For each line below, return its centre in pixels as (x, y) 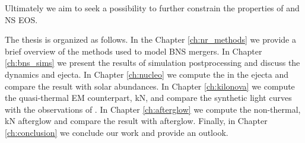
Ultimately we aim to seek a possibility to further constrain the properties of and (152, 8)
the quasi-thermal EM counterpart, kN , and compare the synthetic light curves (148, 98)
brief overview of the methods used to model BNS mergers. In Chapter (134, 51)
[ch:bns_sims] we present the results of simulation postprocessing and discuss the (152, 63)
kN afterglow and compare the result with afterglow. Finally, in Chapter (136, 121)
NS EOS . (21, 19)
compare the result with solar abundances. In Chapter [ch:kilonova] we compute (150, 86)
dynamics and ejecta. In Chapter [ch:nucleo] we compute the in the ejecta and (147, 74)
